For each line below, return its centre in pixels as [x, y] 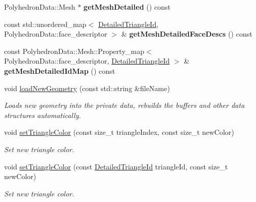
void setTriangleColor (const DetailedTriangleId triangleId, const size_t [116, 166]
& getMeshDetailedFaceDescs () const [187, 34]
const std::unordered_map [45, 24]
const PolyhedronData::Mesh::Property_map [74, 51]
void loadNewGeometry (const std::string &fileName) [87, 88]
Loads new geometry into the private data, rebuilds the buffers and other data [124, 105]
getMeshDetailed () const [127, 7]
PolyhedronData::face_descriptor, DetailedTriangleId [87, 61]
